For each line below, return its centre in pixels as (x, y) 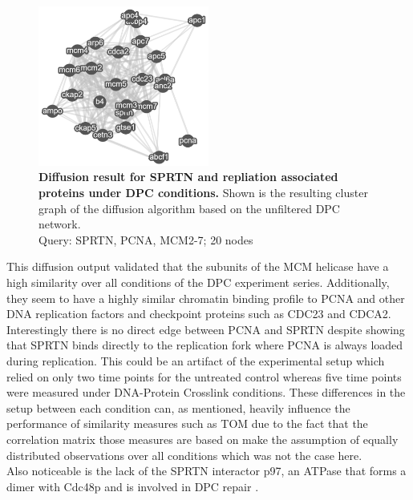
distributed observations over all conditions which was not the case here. (184, 455)
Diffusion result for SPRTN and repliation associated (188, 177)
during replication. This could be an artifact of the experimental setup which (196, 360)
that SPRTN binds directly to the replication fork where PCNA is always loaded (205, 345)
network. (60, 224)
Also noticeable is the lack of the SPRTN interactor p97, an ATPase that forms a (206, 471)
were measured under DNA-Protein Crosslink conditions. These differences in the (206, 392)
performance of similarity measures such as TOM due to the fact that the (187, 423)
